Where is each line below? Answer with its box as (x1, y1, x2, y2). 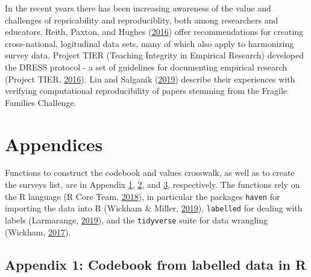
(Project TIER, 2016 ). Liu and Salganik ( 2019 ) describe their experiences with (5, 72, 295, 85)
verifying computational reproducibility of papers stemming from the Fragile (5, 84, 287, 97)
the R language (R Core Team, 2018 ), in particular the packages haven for (5, 190, 280, 202)
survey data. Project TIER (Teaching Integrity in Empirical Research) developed (5, 49, 304, 61)
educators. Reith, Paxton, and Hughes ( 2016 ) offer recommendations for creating (5, 25, 304, 38)
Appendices (5, 131, 103, 156)
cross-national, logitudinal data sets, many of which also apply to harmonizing (5, 37, 294, 49)
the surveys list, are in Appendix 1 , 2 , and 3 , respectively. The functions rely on (5, 178, 300, 191)
